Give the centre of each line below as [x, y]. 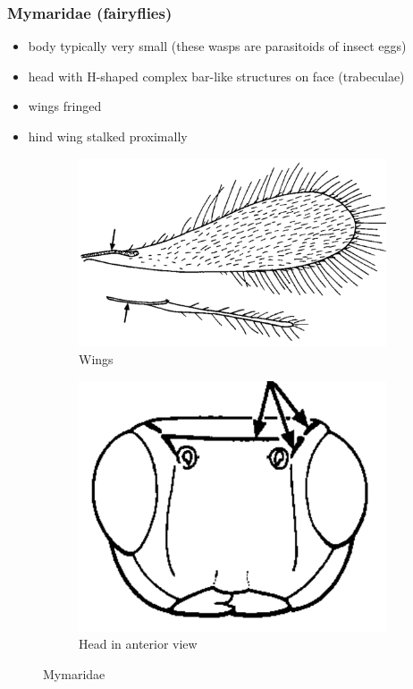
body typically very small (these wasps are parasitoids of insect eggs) [217, 46]
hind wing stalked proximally [108, 136]
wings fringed [65, 106]
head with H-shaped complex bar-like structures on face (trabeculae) [216, 76]
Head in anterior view [138, 644]
